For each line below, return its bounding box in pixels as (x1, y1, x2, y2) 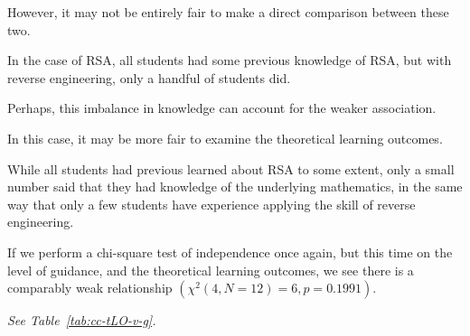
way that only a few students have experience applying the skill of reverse (7, 194, 416, 213)
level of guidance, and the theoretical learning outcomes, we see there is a (7, 260, 414, 279)
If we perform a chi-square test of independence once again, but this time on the (7, 242, 453, 261)
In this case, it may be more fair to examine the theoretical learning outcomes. (7, 128, 443, 147)
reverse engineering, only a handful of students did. (7, 68, 291, 87)
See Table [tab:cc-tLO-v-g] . (7, 311, 156, 330)
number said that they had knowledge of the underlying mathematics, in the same (7, 177, 463, 196)
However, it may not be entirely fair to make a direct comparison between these (7, 3, 449, 21)
